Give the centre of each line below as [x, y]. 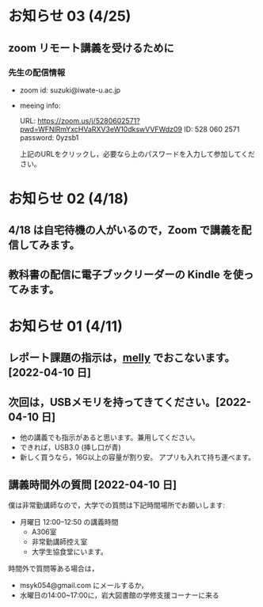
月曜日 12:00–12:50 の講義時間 [69, 522]
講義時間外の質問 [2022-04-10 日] [92, 485]
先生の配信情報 [37, 72]
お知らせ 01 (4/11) [65, 326]
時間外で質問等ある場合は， [53, 569]
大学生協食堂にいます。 [70, 552]
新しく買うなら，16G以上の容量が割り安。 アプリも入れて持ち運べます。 [137, 457]
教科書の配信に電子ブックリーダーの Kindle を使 [126, 274]
